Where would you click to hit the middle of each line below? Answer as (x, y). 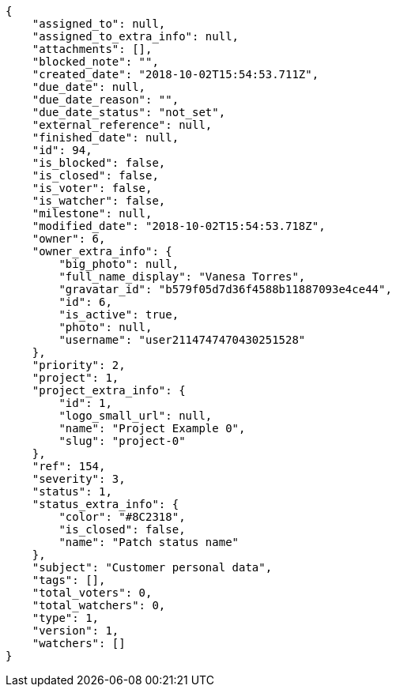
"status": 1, (72, 492)
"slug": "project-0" (122, 441)
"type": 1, (66, 618)
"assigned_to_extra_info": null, (136, 36)
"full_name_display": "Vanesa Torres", (182, 277)
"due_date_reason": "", (106, 100)
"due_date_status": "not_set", (129, 112)
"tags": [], (69, 580)
